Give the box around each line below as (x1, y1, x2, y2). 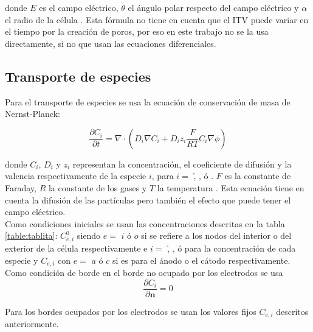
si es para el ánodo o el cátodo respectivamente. (112, 253, 291, 266)
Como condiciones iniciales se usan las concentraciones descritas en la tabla (5, 217, 285, 230)
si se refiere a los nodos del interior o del (141, 229, 292, 242)
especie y (5, 253, 38, 266)
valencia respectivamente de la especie (5, 169, 146, 182)
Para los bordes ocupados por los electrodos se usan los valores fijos (5, 305, 256, 317)
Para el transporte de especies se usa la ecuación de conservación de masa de (5, 95, 291, 108)
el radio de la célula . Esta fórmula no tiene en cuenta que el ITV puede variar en (5, 13, 309, 26)
